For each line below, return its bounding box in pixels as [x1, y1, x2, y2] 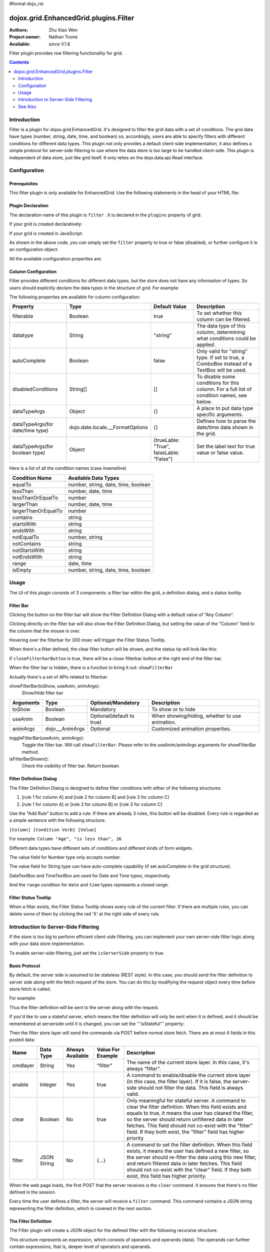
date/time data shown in [196, 424, 253, 431]
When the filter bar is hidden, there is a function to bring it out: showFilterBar [9, 665, 173, 671]
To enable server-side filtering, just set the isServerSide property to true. [9, 950, 165, 956]
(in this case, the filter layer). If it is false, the [126, 1078, 231, 1085]
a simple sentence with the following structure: [9, 817, 106, 823]
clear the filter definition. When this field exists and [126, 1103, 246, 1110]
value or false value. [196, 449, 244, 456]
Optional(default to [90, 712, 134, 719]
